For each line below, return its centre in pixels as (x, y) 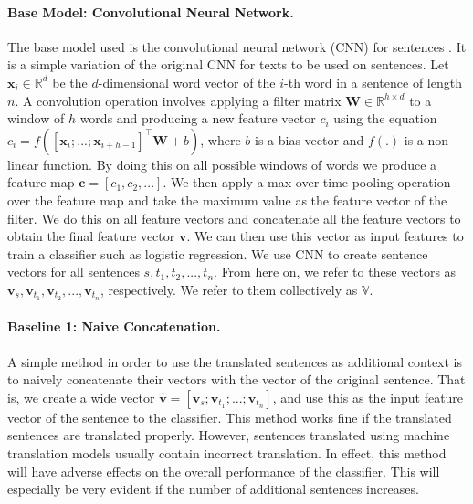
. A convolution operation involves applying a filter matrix (178, 100)
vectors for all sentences (74, 272)
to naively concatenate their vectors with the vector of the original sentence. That (236, 379)
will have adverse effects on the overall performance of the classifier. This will (224, 471)
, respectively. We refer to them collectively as (229, 289)
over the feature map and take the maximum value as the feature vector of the (227, 199)
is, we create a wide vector (81, 397)
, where (221, 139)
